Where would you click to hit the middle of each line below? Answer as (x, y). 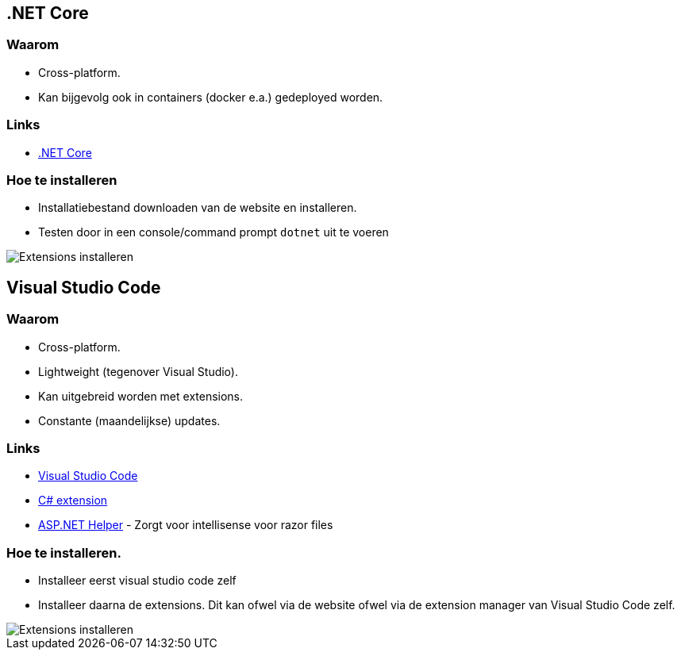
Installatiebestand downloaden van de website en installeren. (198, 208)
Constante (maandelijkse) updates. (129, 420)
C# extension (73, 501)
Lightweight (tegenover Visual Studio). (138, 371)
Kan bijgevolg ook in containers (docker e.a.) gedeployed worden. (211, 97)
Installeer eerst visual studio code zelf (137, 581)
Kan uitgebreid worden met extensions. (141, 396)
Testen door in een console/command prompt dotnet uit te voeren (214, 232)
